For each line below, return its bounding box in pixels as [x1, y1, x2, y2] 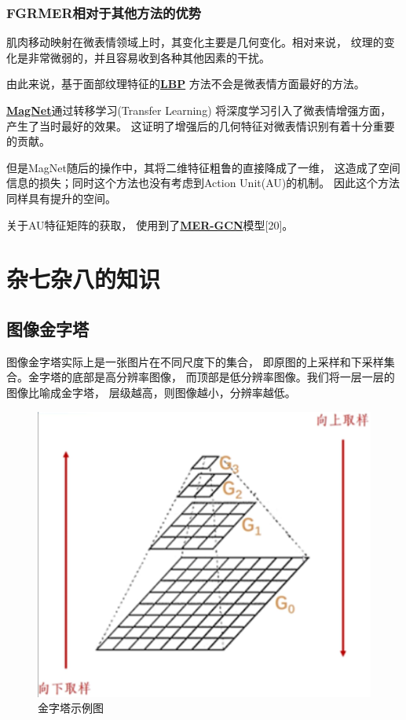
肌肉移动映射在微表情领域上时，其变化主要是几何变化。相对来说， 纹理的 [6, 34, 384, 50]
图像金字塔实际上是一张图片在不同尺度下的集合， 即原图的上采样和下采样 [6, 353, 384, 369]
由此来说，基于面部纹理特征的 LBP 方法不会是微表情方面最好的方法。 [6, 75, 365, 92]
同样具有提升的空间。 [6, 189, 116, 206]
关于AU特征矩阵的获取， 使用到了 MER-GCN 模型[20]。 [6, 216, 294, 233]
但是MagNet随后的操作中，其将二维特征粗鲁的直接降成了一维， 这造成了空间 [6, 159, 401, 175]
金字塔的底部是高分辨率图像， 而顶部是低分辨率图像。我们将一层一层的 [27, 369, 395, 385]
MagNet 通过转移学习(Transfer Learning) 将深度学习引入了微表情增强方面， [6, 102, 392, 118]
